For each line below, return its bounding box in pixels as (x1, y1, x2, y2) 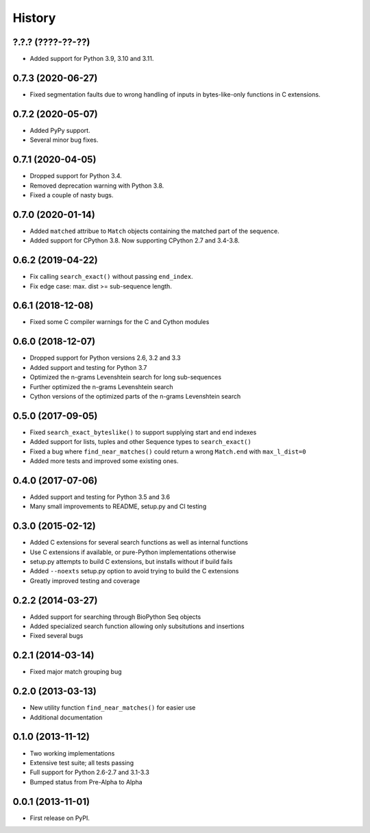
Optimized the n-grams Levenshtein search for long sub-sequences (29, 373, 222, 382)
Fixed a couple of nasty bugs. (29, 190, 114, 199)
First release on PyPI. (29, 814, 90, 822)
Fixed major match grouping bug (29, 668, 123, 676)
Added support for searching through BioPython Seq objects (29, 612, 201, 621)
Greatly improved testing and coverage (29, 576, 140, 585)
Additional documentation (29, 713, 103, 721)
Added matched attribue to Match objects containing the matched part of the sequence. (29, 227, 280, 235)
